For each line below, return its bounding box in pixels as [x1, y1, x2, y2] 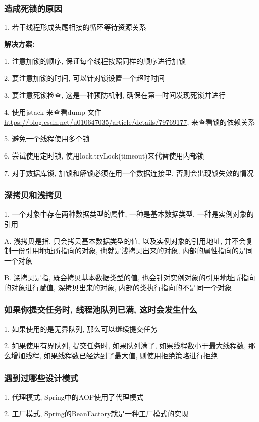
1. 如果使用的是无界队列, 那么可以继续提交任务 [4, 323, 158, 334]
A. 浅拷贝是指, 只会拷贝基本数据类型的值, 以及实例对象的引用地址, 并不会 [4, 235, 246, 246]
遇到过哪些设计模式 [4, 372, 79, 384]
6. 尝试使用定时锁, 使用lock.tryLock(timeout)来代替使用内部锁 [4, 150, 204, 161]
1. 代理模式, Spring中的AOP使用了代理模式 [4, 391, 144, 402]
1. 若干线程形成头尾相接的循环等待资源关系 [4, 22, 146, 32]
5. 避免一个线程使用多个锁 [4, 133, 90, 144]
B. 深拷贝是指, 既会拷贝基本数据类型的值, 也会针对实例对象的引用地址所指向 [4, 272, 255, 283]
